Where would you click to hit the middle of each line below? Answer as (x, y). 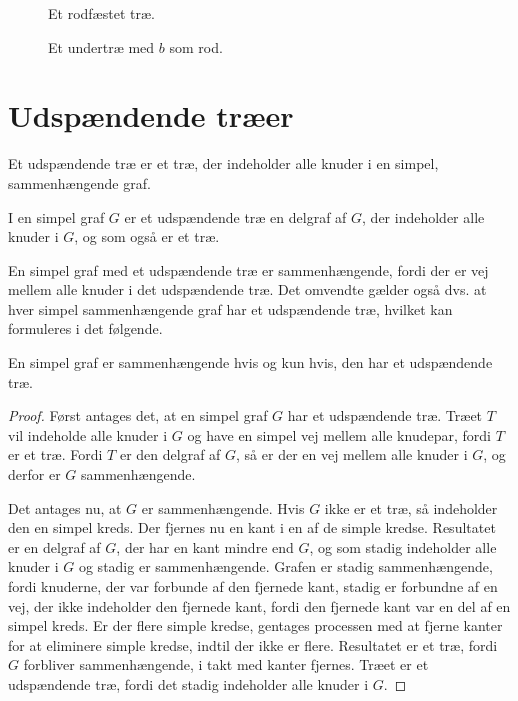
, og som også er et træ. (147, 236)
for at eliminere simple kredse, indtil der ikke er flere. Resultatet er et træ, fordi (253, 644)
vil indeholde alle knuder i (88, 434)
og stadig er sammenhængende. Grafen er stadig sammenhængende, (285, 566)
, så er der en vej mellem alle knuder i (352, 454)
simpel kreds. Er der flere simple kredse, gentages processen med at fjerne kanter (255, 625)
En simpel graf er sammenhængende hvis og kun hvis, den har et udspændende (250, 362)
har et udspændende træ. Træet (385, 415)
